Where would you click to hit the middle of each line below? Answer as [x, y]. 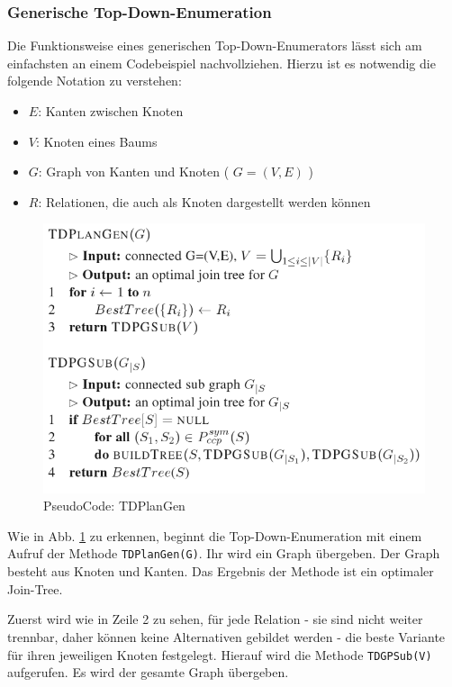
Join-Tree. [35, 588]
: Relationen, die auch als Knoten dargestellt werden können [204, 201]
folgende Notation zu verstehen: [95, 81]
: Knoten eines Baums [96, 141]
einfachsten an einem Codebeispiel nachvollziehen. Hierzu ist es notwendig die [221, 63]
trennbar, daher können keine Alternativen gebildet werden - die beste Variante [226, 636]
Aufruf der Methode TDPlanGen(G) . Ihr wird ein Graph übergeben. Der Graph [224, 553]
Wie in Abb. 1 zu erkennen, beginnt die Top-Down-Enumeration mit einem [215, 535]
